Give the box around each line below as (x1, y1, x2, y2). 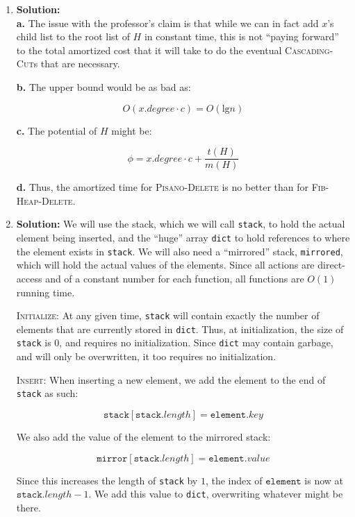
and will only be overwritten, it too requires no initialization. (16, 349, 276, 364)
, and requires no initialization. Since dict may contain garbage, (59, 335, 333, 350)
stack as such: (16, 386, 79, 400)
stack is (16, 335, 51, 350)
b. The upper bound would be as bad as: (16, 79, 191, 94)
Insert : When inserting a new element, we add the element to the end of (16, 372, 326, 387)
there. (16, 500, 41, 514)
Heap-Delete (16, 193, 73, 207)
